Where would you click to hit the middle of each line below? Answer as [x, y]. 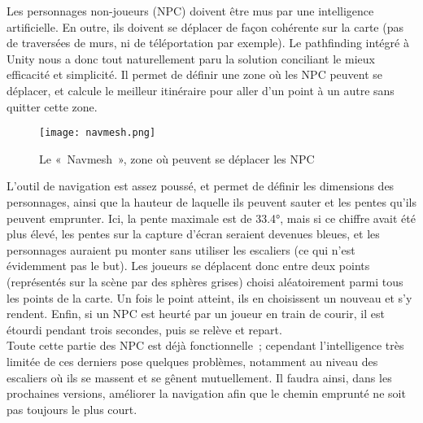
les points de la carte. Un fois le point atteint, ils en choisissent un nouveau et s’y [209, 297]
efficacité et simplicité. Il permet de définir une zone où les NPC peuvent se [195, 74]
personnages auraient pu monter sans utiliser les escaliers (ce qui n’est [181, 249]
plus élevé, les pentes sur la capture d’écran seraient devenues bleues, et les [193, 234]
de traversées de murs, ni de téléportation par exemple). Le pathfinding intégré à [208, 43]
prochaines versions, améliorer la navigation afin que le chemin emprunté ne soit [206, 393]
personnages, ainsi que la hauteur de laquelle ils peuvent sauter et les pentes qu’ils [211, 202]
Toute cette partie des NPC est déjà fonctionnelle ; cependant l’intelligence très [205, 345]
